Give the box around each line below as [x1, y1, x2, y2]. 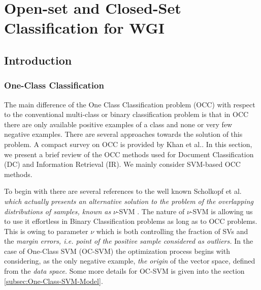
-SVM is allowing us [190, 206, 253, 216]
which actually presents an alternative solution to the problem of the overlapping [4, 195, 253, 206]
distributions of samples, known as [4, 206, 111, 216]
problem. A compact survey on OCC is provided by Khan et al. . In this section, [4, 138, 252, 149]
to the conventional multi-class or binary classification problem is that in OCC [4, 109, 249, 120]
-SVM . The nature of [116, 206, 185, 216]
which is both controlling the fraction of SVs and [96, 225, 248, 236]
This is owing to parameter [4, 225, 88, 236]
